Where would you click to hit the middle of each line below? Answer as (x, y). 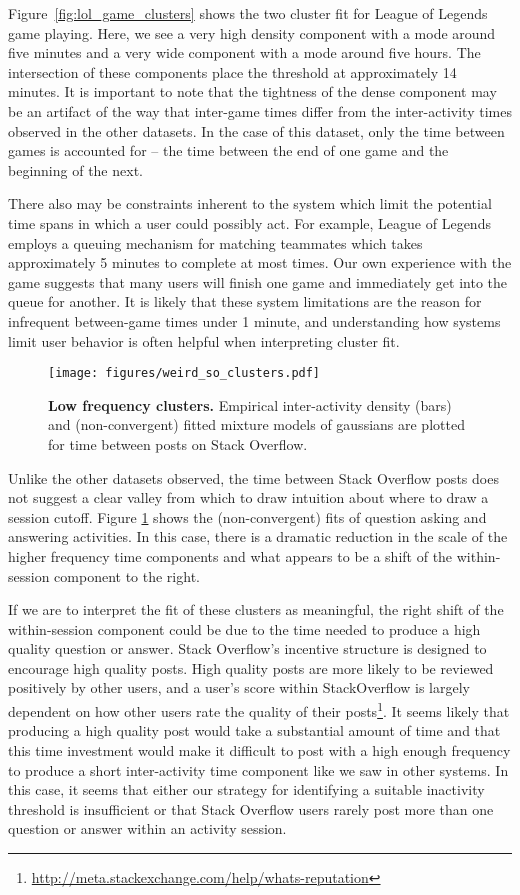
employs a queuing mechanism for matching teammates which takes (215, 242)
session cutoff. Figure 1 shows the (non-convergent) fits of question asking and (247, 516)
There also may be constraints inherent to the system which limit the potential (250, 203)
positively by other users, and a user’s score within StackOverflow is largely (239, 687)
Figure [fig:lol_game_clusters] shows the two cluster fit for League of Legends (248, 13)
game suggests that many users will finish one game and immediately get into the (257, 281)
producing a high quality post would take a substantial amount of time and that (254, 730)
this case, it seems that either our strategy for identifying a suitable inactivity (246, 789)
